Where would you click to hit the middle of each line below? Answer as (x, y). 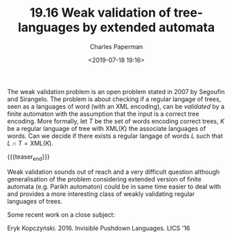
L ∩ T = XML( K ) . (30, 143)
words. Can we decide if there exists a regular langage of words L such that (115, 136)
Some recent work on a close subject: (61, 214)
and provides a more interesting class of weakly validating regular (101, 194)
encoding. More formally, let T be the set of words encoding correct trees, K (116, 121)
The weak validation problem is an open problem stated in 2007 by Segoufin (116, 91)
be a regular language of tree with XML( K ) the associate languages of (107, 128)
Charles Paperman (116, 46)
